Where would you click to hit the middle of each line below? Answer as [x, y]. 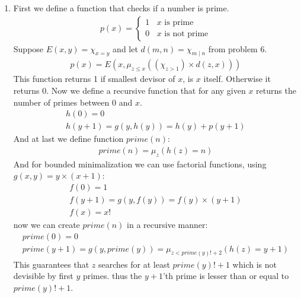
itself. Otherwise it [237, 79]
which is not [254, 264]
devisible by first [43, 276]
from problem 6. [238, 48]
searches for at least [134, 264]
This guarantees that [51, 264]
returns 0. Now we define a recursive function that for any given [129, 91]
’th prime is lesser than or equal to [226, 276]
